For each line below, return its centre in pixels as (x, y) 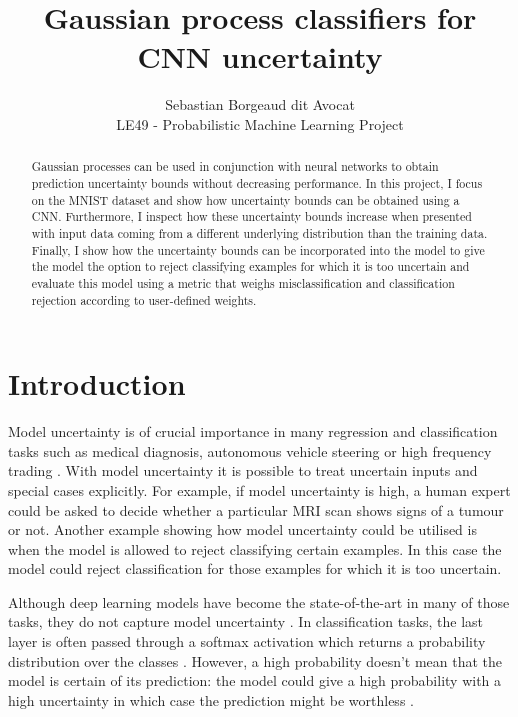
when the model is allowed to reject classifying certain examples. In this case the (255, 548)
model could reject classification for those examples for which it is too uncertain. (255, 568)
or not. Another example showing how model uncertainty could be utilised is (242, 529)
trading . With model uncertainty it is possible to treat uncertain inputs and (243, 470)
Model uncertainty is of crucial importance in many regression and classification (253, 431)
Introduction (97, 383)
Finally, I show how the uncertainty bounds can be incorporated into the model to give (258, 249)
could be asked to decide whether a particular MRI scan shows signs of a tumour (256, 509)
